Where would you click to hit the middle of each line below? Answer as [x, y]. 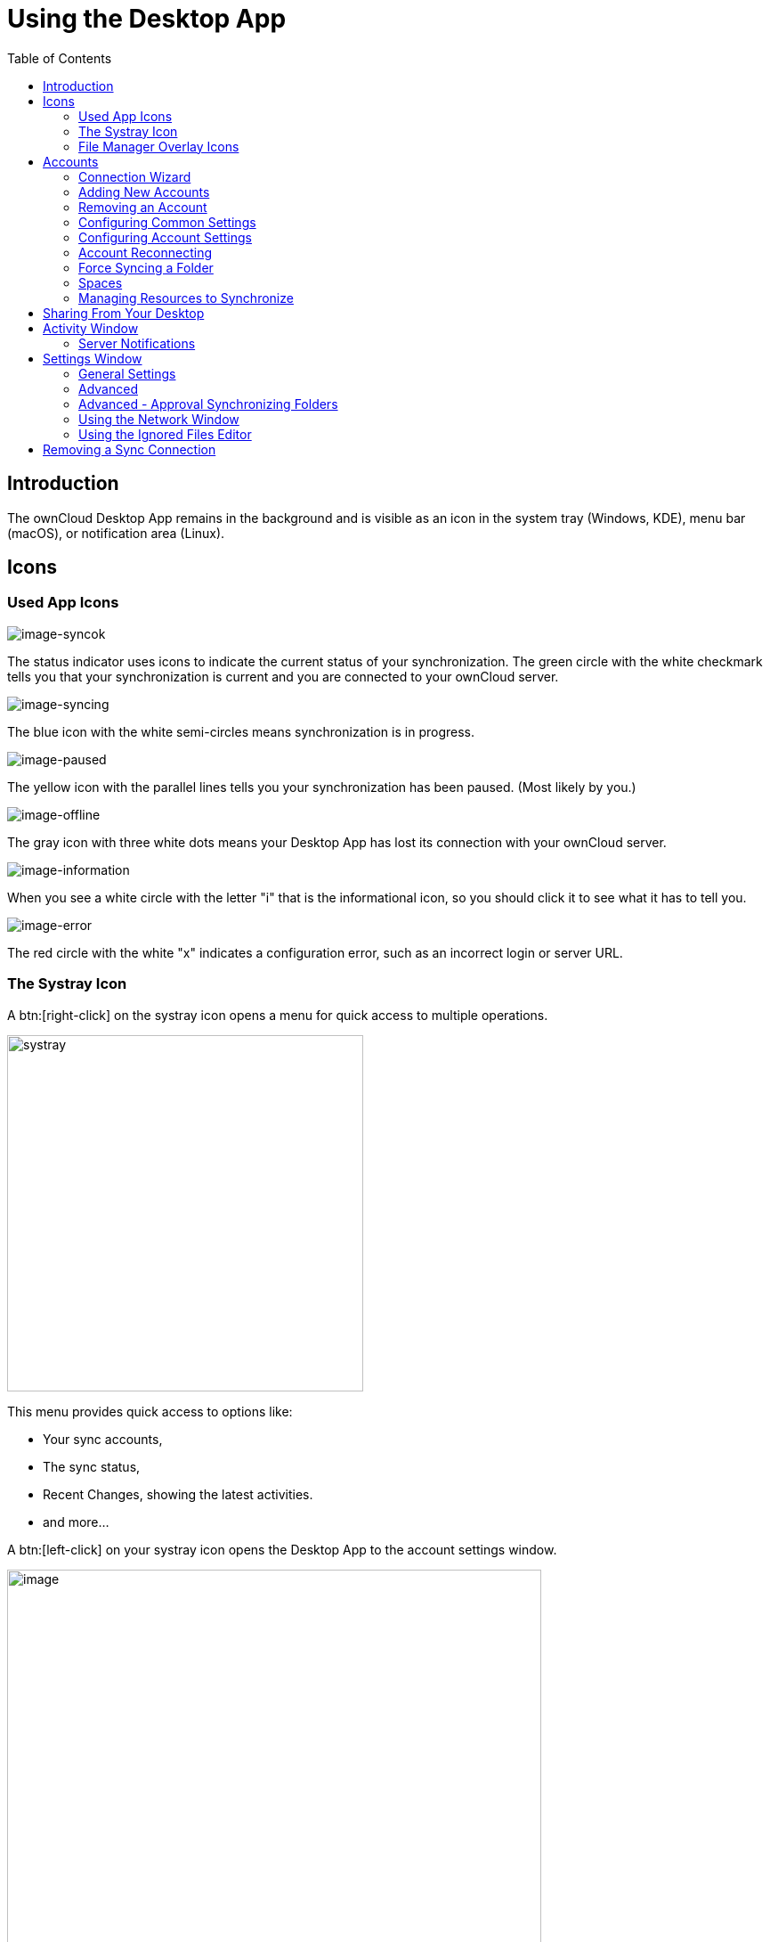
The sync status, [92, 1466]
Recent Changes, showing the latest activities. [178, 1494]
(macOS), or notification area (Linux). [116, 533]
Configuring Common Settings [167, 222]
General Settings [127, 373]
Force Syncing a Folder [146, 267]
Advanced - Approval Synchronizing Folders [208, 404]
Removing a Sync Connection [130, 449]
